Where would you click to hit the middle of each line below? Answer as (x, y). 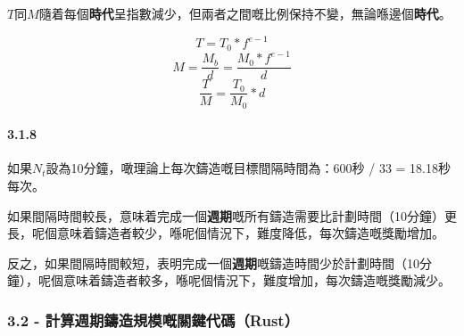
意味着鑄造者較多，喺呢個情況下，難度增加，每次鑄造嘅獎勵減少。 (257, 280)
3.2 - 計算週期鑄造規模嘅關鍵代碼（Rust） (153, 320)
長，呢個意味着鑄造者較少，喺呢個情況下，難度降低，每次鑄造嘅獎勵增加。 (226, 233)
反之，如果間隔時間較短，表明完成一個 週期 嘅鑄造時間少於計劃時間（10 (213, 262)
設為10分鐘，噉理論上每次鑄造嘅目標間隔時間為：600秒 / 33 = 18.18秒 (249, 168)
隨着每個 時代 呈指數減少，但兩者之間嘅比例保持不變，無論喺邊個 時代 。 (245, 13)
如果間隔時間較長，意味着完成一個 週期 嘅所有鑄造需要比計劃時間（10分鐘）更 (232, 215)
